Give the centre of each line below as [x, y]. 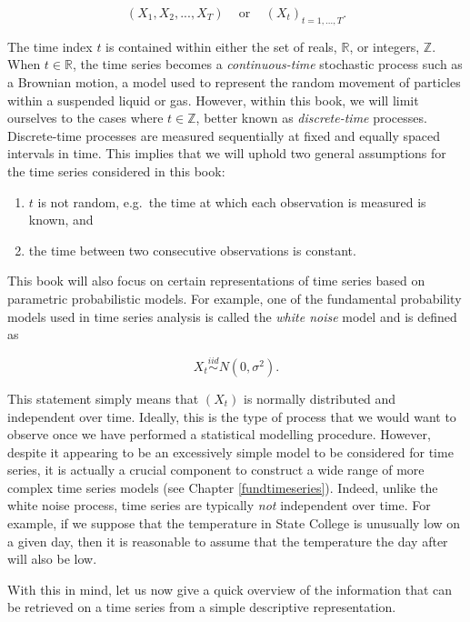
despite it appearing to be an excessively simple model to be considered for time [230, 451]
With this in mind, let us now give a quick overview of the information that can [230, 589]
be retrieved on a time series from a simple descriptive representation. [202, 607]
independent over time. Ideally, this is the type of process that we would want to [232, 416]
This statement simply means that [103, 398]
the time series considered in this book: [116, 171]
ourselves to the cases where [85, 118]
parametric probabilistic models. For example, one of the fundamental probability [235, 298]
